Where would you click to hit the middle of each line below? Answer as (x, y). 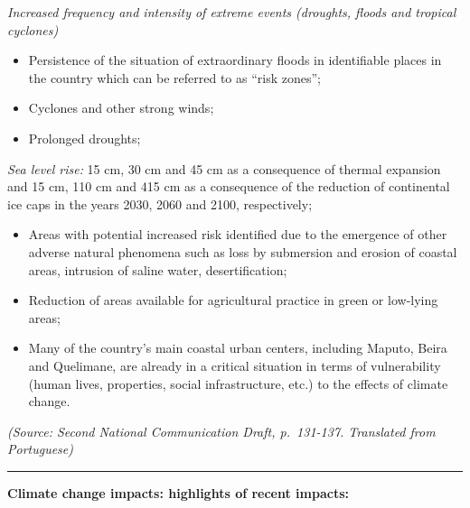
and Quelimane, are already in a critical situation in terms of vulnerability (235, 365)
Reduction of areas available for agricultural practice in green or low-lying (233, 300)
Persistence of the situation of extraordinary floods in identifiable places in (235, 60)
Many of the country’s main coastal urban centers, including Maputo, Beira (238, 348)
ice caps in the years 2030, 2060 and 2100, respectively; (160, 203)
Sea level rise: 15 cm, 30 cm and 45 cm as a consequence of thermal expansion (224, 168)
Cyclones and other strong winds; (121, 108)
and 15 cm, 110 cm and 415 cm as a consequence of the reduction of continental (229, 186)
